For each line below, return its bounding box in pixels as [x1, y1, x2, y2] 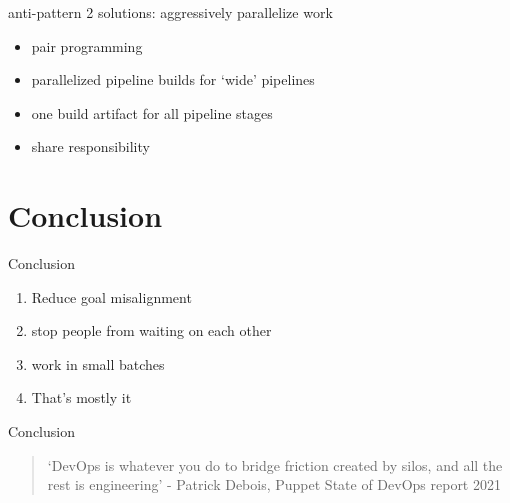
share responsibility [31, 136, 150, 157]
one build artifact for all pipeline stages [31, 102, 273, 123]
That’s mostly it [31, 387, 132, 408]
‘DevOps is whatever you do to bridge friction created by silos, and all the [47, 454, 503, 475]
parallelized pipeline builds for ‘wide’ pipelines [31, 69, 315, 90]
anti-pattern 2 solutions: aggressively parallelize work [8, 2, 333, 22]
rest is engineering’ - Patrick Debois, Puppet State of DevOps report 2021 [47, 474, 501, 495]
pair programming [31, 35, 143, 56]
